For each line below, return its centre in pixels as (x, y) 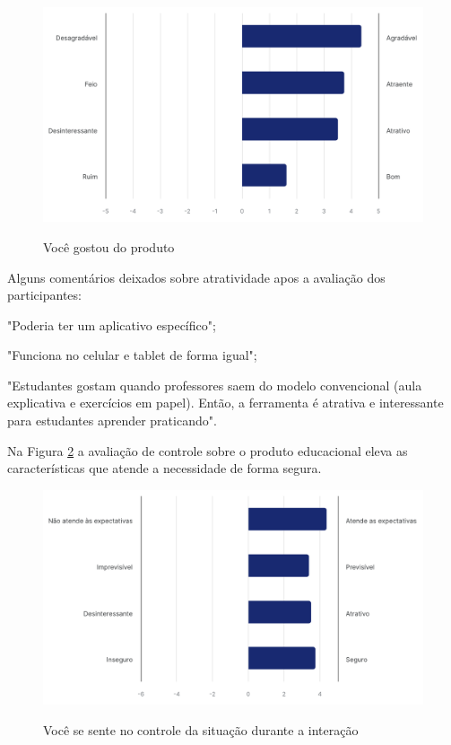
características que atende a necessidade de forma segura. (165, 468)
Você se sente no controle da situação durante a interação (201, 729)
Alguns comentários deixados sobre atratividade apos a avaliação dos (196, 277)
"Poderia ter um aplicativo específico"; (112, 324)
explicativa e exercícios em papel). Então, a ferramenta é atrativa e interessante (225, 403)
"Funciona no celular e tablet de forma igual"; (132, 355)
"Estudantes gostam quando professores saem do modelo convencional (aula (215, 385)
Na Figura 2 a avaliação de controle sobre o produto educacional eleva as (208, 450)
